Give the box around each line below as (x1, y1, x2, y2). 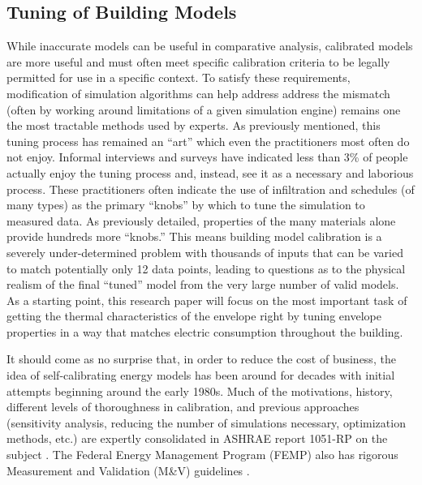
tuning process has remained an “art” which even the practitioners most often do (6, 132, 410, 149)
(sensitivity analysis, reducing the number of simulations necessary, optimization (6, 414, 406, 431)
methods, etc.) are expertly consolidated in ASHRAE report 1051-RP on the (6, 430, 388, 447)
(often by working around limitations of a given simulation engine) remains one (6, 101, 401, 118)
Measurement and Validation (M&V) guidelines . (6, 461, 250, 479)
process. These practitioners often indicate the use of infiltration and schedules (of (6, 180, 415, 197)
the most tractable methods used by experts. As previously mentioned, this (6, 117, 381, 134)
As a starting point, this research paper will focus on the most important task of (6, 291, 407, 308)
